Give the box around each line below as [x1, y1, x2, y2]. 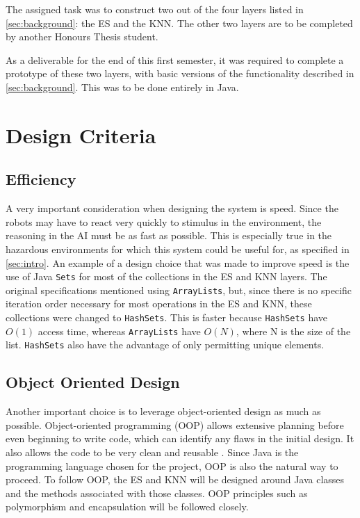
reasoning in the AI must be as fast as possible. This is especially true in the [6, 228, 332, 243]
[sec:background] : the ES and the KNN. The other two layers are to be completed [6, 15, 353, 30]
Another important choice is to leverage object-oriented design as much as [6, 404, 321, 419]
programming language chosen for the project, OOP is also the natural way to [6, 458, 338, 473]
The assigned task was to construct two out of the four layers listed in [6, 2, 304, 16]
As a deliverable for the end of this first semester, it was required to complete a [6, 52, 344, 67]
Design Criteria [6, 120, 156, 149]
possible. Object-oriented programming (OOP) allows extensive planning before [6, 417, 344, 432]
